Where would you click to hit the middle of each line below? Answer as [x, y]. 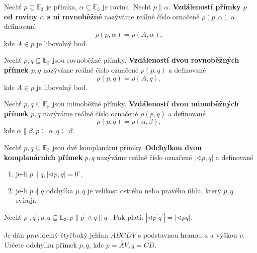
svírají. [26, 200]
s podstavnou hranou [170, 234]
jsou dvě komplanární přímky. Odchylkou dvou [127, 147]
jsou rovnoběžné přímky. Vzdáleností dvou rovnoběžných [146, 60]
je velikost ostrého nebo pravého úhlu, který [154, 190]
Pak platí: [128, 216]
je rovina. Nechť [127, 6]
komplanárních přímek [43, 157]
